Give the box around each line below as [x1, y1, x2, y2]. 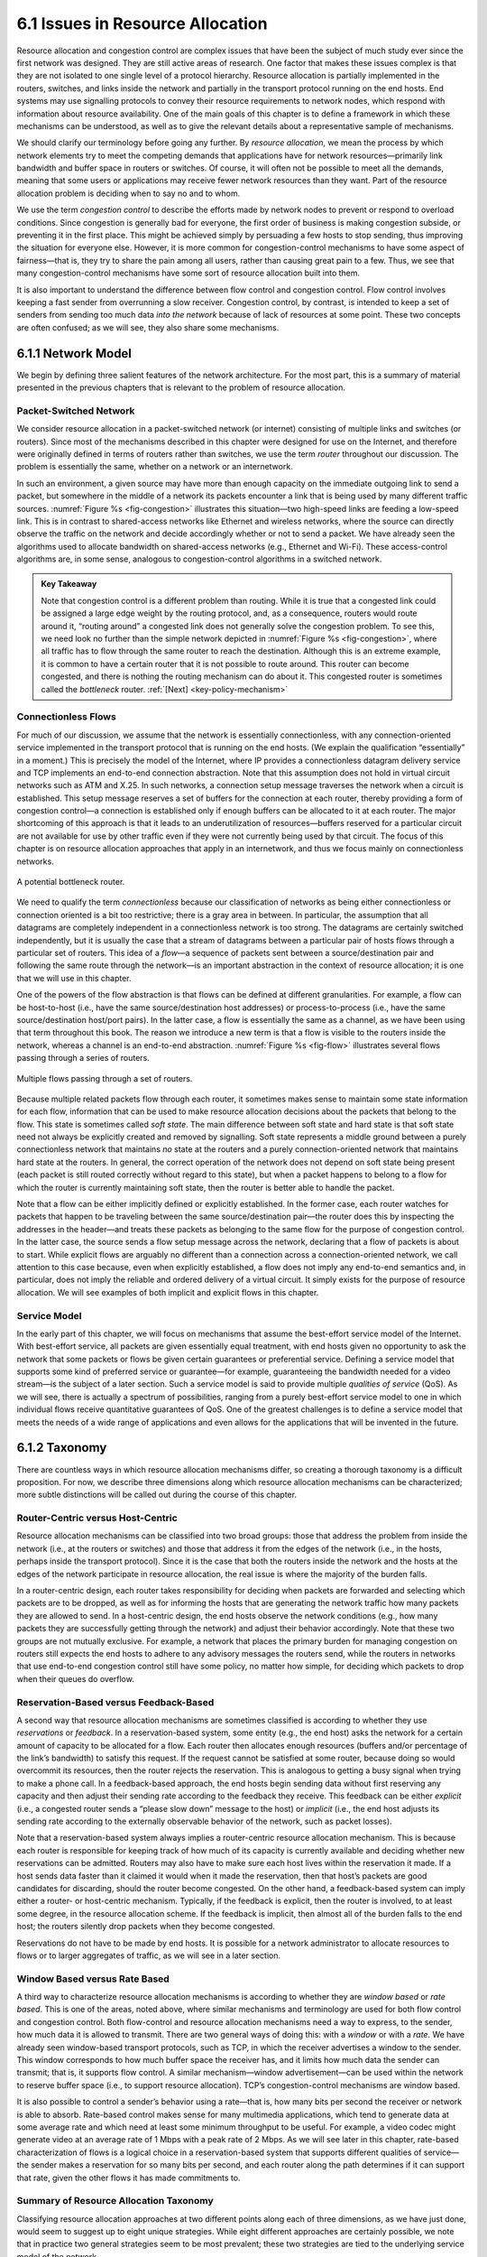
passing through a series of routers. [16, 1053, 151, 1063]
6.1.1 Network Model [16, 346, 133, 361]
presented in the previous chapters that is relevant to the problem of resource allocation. [16, 382, 346, 393]
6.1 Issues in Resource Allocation [16, 14, 268, 33]
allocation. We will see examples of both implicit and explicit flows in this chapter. [16, 1286, 319, 1297]
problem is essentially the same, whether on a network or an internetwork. [16, 461, 293, 472]
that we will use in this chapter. [16, 972, 132, 983]
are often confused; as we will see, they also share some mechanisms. [16, 321, 280, 333]
